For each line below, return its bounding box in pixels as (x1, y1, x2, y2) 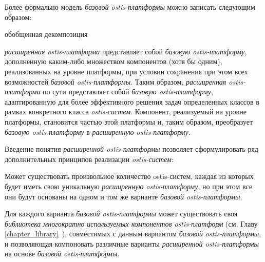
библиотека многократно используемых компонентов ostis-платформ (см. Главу (5, 218, 258, 229)
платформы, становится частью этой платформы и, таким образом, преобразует (5, 116, 253, 127)
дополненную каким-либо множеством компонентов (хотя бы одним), (5, 56, 222, 67)
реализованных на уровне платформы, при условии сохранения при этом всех (5, 66, 248, 76)
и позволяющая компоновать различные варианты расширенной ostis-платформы (5, 238, 259, 249)
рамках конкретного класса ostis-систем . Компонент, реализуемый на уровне (5, 106, 247, 117)
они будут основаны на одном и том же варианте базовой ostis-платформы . (5, 191, 242, 201)
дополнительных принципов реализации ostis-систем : (5, 153, 174, 164)
